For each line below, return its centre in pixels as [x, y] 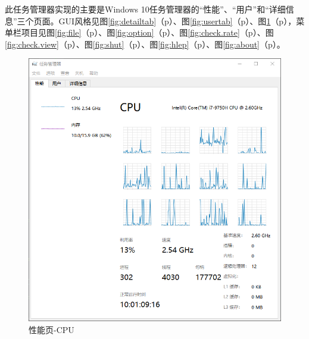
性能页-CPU [51, 330]
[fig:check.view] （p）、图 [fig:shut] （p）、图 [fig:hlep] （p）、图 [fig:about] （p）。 [145, 44]
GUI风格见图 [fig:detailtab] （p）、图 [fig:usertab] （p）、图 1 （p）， [177, 21]
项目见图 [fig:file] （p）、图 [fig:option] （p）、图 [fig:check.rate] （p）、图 [147, 32]
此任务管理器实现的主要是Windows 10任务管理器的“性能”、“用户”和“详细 [145, 9]
